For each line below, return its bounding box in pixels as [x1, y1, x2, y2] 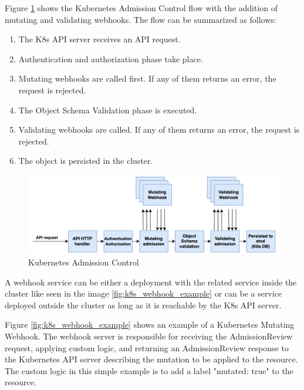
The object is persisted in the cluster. [18, 154, 153, 167]
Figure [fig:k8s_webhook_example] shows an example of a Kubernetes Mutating [5, 318, 295, 331]
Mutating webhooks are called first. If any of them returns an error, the [18, 72, 276, 85]
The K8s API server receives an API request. [18, 33, 181, 45]
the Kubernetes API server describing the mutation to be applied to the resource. [5, 353, 298, 365]
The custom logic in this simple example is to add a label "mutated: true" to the [5, 364, 293, 376]
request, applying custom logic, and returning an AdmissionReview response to [5, 341, 289, 354]
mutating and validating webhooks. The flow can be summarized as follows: [5, 13, 276, 25]
